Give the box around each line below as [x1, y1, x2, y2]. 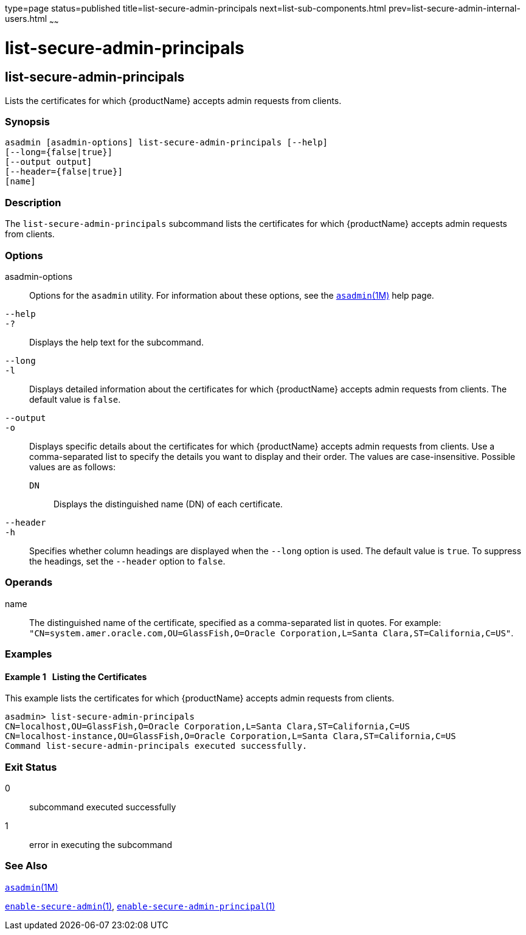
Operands [5, 576, 53, 589]
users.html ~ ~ [5, 13, 59, 26]
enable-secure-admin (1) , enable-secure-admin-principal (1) [5, 900, 275, 911]
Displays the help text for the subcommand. [29, 336, 204, 347]
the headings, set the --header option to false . [29, 555, 226, 566]
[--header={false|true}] [5, 167, 123, 177]
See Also [5, 860, 47, 872]
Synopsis [5, 116, 50, 128]
